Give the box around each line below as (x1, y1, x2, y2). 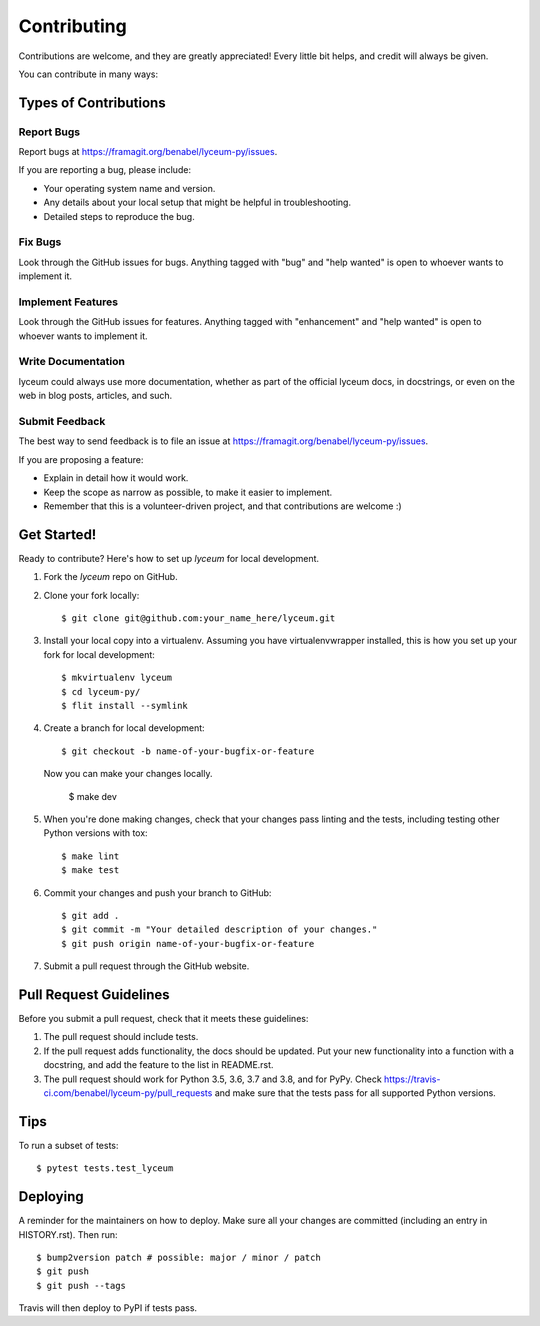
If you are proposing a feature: (18, 453, 144, 465)
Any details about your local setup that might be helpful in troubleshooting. (43, 196, 352, 209)
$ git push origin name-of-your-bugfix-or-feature (61, 938, 315, 949)
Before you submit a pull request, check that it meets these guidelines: (18, 1012, 309, 1024)
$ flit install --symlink (61, 700, 189, 711)
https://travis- (383, 1073, 441, 1085)
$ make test (61, 865, 120, 876)
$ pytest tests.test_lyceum (36, 1163, 174, 1174)
